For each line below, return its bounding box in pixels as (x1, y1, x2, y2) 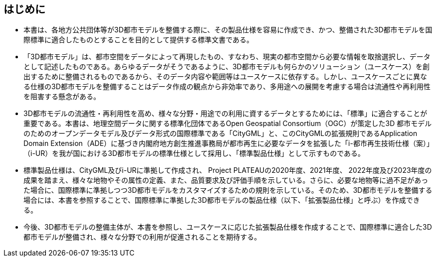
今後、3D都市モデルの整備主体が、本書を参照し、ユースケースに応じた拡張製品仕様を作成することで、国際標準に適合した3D (23, 223, 432, 232)
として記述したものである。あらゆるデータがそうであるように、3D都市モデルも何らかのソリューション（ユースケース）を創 (23, 62, 430, 71)
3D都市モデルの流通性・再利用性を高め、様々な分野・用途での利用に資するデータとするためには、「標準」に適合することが (23, 109, 428, 118)
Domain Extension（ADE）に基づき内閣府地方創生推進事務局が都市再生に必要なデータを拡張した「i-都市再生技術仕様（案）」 (23, 139, 430, 148)
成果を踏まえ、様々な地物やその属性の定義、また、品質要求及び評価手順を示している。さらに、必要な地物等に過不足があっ (23, 176, 429, 185)
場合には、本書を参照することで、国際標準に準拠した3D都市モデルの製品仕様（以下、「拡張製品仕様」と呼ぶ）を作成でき (23, 196, 420, 205)
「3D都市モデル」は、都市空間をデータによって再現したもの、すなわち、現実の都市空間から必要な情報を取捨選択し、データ (23, 52, 431, 61)
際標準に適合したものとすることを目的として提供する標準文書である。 (23, 35, 254, 44)
